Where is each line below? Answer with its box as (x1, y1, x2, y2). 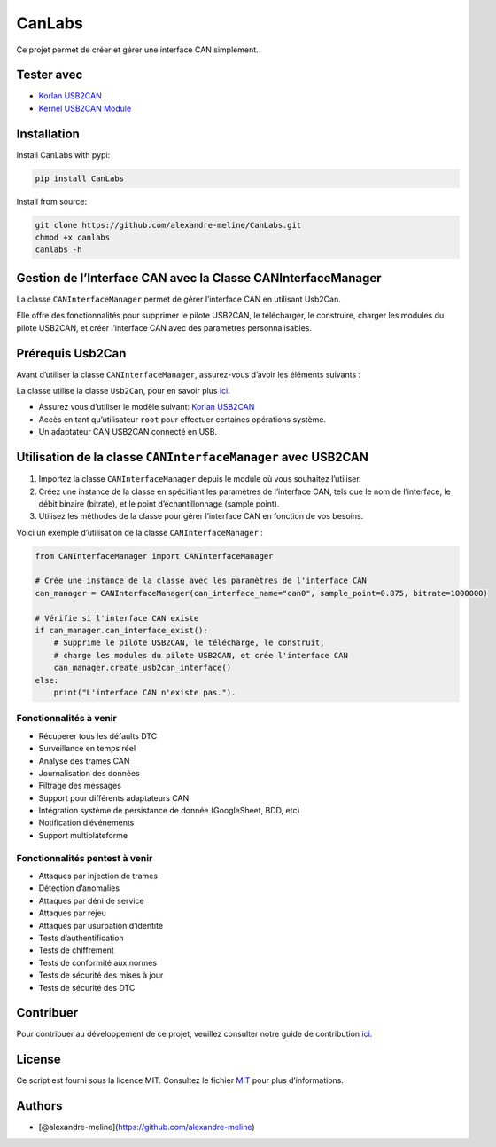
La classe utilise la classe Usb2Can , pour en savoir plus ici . (16, 386, 230, 397)
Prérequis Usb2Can (16, 346, 127, 361)
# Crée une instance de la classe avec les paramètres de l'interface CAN (35, 576, 368, 585)
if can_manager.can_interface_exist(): (35, 625, 208, 636)
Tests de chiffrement (38, 945, 114, 955)
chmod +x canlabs (35, 232, 111, 243)
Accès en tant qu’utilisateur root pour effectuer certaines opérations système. (38, 413, 327, 425)
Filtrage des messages (38, 781, 121, 791)
